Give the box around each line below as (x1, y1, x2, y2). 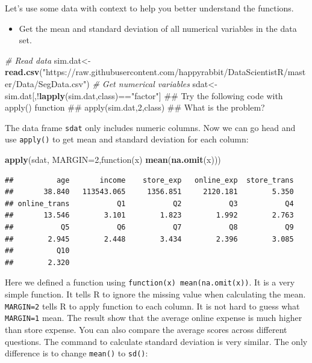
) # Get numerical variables (86, 77, 190, 90)
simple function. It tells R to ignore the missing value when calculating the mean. (5, 288, 306, 300)
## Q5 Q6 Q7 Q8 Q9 (5, 223, 294, 232)
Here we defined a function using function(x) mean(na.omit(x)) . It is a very (5, 276, 295, 288)
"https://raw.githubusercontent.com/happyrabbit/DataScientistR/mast (42, 66, 306, 78)
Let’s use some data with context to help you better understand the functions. (5, 2, 294, 14)
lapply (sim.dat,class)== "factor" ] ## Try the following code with (39, 89, 283, 102)
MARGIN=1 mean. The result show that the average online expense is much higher (5, 311, 302, 324)
